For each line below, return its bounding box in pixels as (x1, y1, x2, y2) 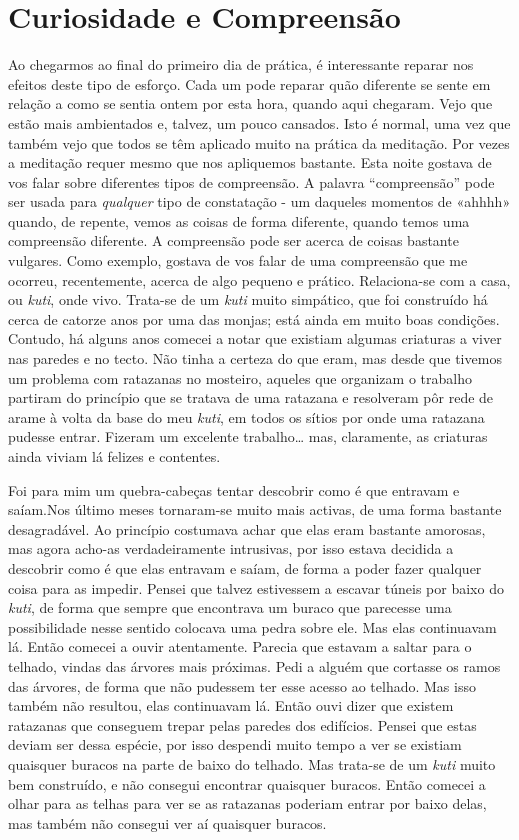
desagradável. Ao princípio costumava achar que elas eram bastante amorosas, (8, 518, 486, 539)
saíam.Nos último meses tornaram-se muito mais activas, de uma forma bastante (8, 499, 502, 520)
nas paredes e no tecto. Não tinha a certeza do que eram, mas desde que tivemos (8, 348, 502, 369)
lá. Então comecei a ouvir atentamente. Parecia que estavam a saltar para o (8, 636, 472, 657)
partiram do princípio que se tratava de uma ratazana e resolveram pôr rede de (8, 387, 494, 408)
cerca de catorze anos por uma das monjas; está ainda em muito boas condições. (8, 308, 500, 329)
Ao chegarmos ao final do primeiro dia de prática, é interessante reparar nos (8, 54, 474, 75)
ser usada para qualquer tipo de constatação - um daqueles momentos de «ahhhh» (8, 191, 511, 212)
